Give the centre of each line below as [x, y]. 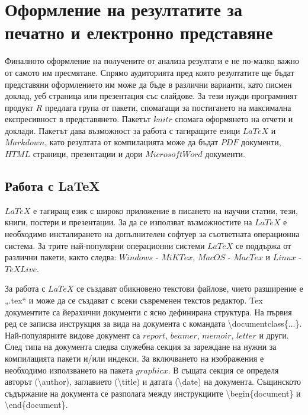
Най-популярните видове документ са [73, 335]
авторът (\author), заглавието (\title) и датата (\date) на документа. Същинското [153, 382]
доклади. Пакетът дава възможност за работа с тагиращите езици [123, 130]
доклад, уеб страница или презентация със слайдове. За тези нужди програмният [151, 96]
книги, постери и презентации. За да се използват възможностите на [129, 222]
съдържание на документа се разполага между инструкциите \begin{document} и [153, 393]
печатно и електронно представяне [139, 32]
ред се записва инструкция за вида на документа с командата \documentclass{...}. [153, 323]
